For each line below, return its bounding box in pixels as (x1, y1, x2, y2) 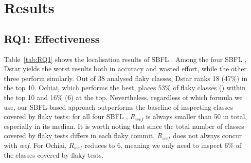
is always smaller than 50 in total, (145, 111, 247, 122)
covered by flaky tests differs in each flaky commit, (4, 130, 155, 141)
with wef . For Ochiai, (4, 140, 67, 150)
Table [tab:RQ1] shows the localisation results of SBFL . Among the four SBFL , (4, 54, 247, 64)
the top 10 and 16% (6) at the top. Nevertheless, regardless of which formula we (4, 92, 243, 102)
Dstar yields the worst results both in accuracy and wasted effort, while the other (4, 63, 247, 74)
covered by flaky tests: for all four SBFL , (4, 111, 128, 122)
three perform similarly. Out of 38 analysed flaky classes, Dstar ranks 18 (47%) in (4, 73, 248, 83)
